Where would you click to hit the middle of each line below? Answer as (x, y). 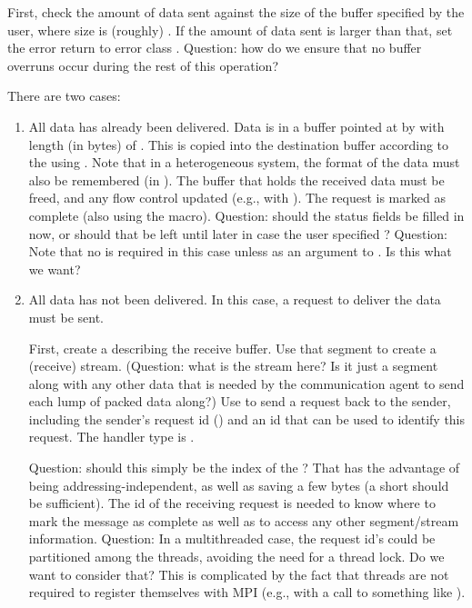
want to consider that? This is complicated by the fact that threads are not (239, 574)
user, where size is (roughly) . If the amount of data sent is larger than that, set (230, 30)
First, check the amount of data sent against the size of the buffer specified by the (236, 12)
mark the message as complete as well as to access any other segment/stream (244, 520)
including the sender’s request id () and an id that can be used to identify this (247, 419)
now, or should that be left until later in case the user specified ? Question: (238, 233)
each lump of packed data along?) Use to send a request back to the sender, (240, 401)
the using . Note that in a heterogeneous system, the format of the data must (244, 162)
